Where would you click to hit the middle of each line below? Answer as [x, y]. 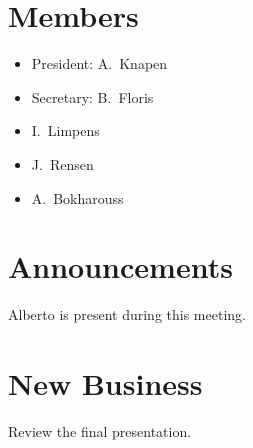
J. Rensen [62, 163]
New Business [105, 383]
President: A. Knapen [99, 63]
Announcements [120, 266]
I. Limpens [65, 130]
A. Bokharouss [77, 197]
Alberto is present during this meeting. [127, 314]
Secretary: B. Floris [92, 96]
